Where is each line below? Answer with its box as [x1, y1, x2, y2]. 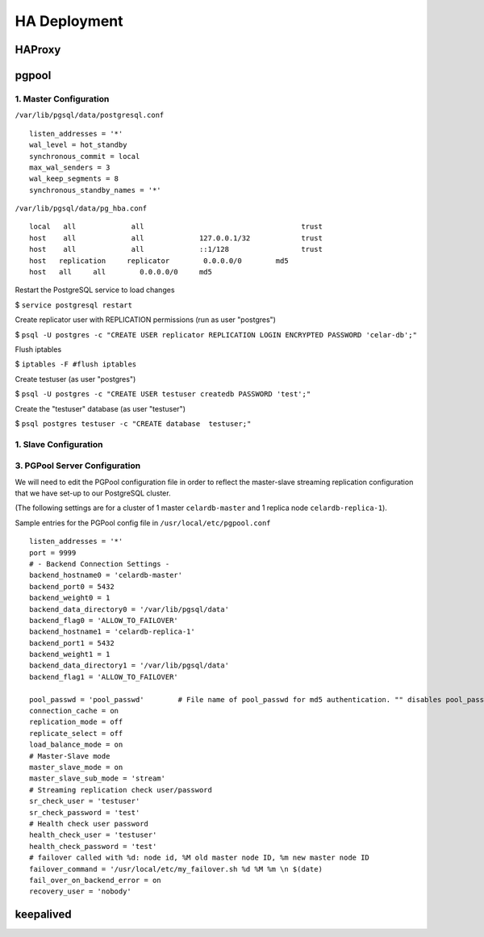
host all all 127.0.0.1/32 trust [29, 233, 323, 242]
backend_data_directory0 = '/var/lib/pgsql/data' [29, 604, 230, 613]
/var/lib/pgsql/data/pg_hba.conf [15, 204, 148, 213]
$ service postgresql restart [15, 299, 133, 310]
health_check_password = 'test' [29, 842, 157, 851]
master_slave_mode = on [29, 763, 123, 772]
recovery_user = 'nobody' [29, 887, 132, 896]
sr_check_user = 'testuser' [29, 797, 140, 806]
